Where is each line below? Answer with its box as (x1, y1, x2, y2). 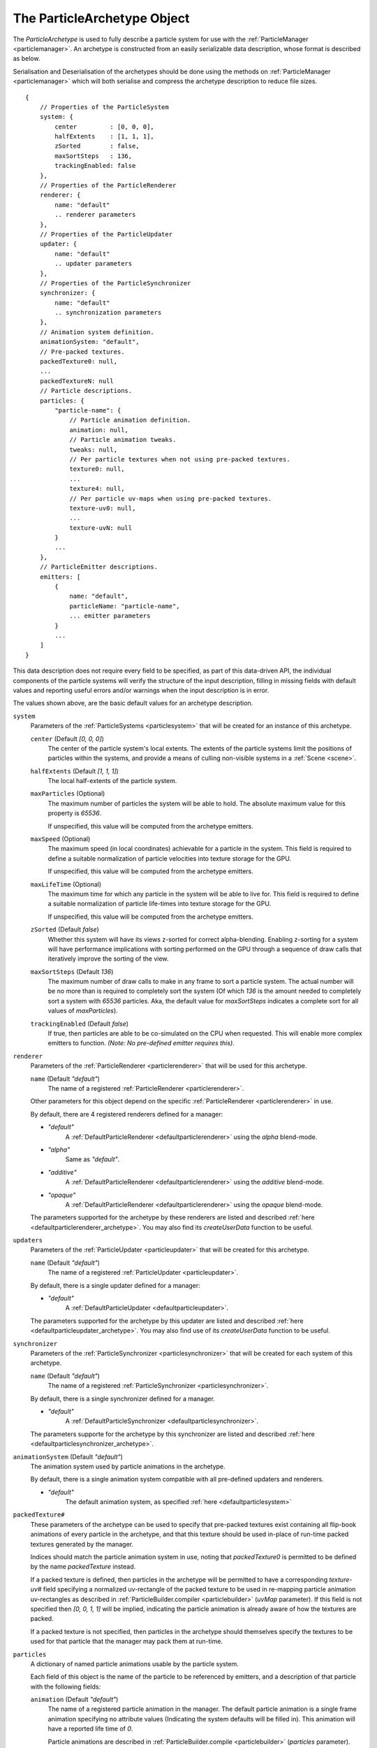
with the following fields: (30, 1682, 101, 1691)
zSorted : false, (54, 142, 140, 150)
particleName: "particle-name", (69, 602, 181, 610)
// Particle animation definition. (69, 416, 191, 424)
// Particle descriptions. (39, 387, 133, 395)
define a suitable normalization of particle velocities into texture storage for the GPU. (47, 854, 292, 863)
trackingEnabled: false (54, 162, 136, 170)
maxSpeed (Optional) (30, 835, 91, 843)
